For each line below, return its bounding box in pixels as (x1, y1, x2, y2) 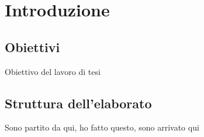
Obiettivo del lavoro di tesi (5, 65, 101, 77)
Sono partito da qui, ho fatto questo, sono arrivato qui (5, 121, 199, 133)
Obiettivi (5, 37, 60, 56)
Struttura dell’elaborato (5, 94, 152, 112)
